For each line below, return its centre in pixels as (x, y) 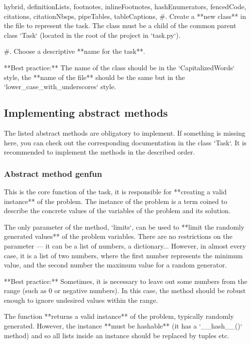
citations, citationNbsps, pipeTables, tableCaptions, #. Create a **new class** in (125, 16)
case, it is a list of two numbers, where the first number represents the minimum (123, 255)
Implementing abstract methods (86, 113)
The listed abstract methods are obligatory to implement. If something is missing (125, 133)
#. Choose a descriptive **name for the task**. (75, 51)
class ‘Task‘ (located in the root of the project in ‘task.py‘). (92, 35)
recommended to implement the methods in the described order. (100, 152)
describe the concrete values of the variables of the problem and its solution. (117, 211)
